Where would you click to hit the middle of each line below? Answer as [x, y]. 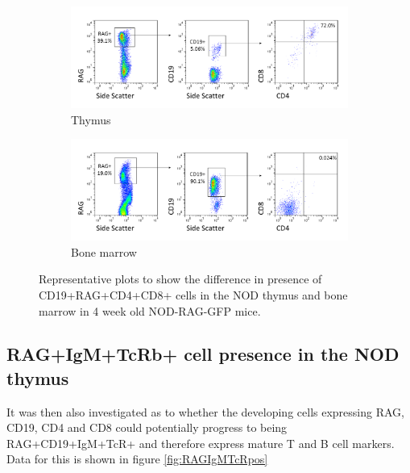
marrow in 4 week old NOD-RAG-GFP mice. [150, 310]
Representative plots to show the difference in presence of [180, 279]
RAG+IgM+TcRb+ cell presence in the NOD [203, 354]
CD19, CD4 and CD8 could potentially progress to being [147, 427]
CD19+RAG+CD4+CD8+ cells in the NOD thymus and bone [193, 294]
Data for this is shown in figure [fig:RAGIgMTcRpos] [137, 459]
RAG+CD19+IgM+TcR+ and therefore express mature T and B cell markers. [201, 443]
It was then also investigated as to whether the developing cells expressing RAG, [205, 411]
